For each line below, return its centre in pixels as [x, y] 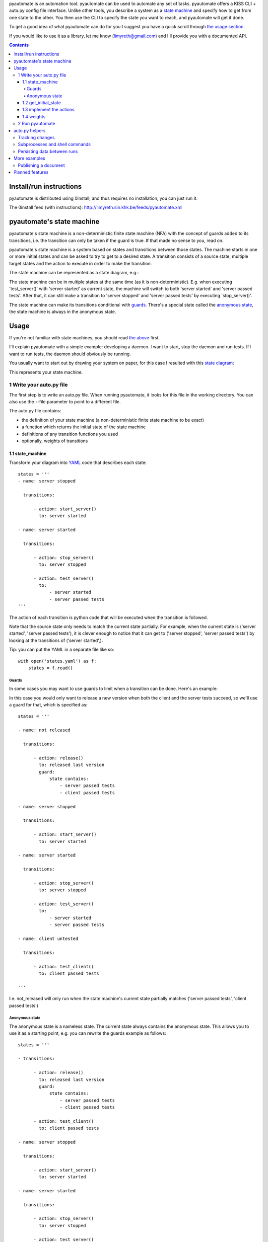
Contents [19, 45]
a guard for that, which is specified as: [48, 705]
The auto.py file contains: [35, 411]
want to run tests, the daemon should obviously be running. [70, 354]
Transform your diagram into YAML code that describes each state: [78, 463]
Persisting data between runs [48, 151]
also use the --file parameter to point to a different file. [65, 402]
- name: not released [44, 730]
